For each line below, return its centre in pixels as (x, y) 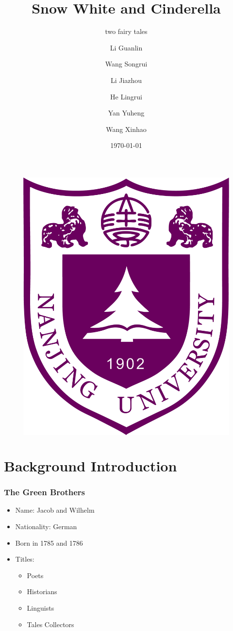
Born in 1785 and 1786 (49, 542)
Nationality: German (46, 526)
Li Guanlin (126, 47)
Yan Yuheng (126, 113)
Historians (42, 591)
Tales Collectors (50, 624)
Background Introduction (91, 466)
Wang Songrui (126, 64)
